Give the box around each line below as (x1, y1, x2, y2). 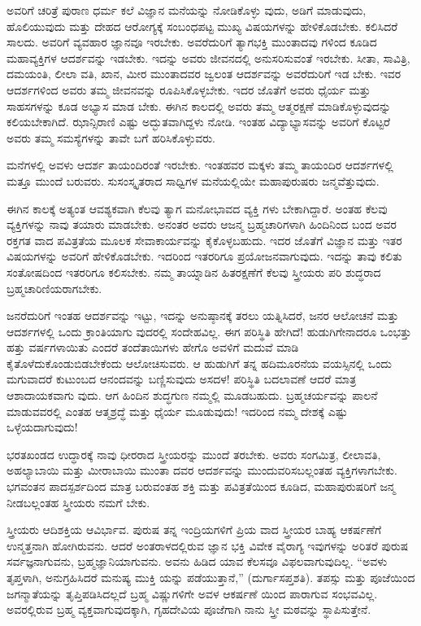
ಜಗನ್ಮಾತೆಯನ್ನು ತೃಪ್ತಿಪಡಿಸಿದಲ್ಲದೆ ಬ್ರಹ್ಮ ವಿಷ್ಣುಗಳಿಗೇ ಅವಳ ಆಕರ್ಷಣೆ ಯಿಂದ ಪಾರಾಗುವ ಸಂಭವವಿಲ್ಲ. (7, 584, 378, 602)
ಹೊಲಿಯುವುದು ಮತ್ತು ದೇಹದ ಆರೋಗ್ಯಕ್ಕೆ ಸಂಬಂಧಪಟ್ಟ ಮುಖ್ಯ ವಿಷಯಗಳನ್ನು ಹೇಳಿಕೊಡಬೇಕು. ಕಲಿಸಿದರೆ (7, 17, 398, 34)
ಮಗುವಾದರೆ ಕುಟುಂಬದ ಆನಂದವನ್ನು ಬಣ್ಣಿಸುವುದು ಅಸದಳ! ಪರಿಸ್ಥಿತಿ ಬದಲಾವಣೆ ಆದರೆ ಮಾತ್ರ (7, 370, 357, 387)
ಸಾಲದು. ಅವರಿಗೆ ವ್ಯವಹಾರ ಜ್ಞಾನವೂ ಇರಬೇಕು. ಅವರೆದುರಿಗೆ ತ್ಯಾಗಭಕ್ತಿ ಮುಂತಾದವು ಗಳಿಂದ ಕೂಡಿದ (7, 33, 377, 50)
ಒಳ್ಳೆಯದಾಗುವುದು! (7, 418, 78, 436)
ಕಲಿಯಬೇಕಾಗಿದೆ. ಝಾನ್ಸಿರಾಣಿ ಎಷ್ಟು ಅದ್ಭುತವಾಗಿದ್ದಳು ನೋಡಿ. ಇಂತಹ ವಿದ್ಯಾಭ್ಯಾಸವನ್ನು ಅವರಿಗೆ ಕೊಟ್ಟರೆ (7, 113, 391, 130)
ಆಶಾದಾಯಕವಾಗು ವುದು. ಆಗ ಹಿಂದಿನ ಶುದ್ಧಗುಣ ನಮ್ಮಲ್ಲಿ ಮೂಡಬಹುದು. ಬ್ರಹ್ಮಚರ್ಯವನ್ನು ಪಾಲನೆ (7, 387, 378, 404)
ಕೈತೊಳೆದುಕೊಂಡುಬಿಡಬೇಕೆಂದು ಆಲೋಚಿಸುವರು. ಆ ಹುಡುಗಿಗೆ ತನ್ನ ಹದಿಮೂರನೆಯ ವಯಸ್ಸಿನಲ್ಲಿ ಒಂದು (7, 354, 392, 371)
